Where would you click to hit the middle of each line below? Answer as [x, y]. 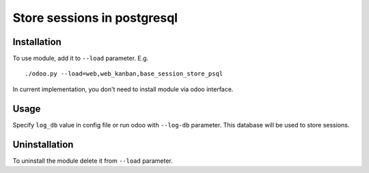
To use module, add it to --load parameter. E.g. [81, 59]
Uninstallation [43, 144]
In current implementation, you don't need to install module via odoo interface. [123, 89]
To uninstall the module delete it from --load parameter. [93, 161]
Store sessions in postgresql [95, 18]
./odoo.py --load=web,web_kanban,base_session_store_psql [124, 74]
